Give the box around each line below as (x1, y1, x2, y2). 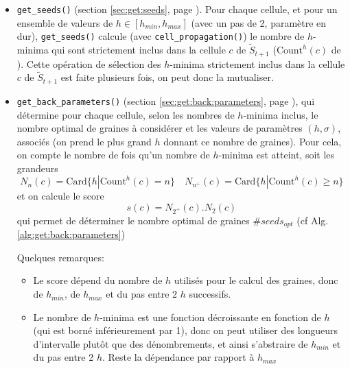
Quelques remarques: (16, 250, 104, 264)
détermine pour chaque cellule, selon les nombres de (16, 107, 235, 121)
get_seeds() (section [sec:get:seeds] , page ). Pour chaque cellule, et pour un (16, 2, 338, 16)
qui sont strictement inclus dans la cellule (51, 43, 226, 57)
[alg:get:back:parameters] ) (16, 227, 126, 241)
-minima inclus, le (243, 107, 318, 121)
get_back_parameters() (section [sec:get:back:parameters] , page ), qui (16, 93, 315, 108)
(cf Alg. (296, 213, 329, 227)
